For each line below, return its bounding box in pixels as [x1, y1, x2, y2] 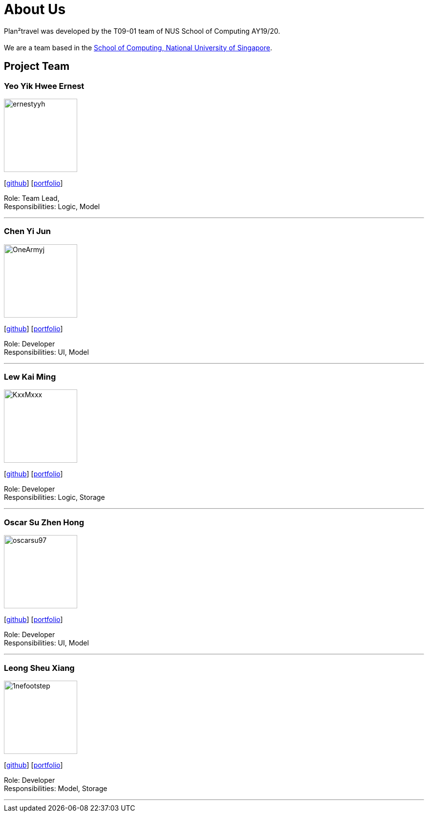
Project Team [4, 60, 70, 73]
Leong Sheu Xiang [4, 663, 75, 673]
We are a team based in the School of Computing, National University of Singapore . [4, 43, 273, 52]
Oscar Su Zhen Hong [4, 517, 84, 527]
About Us [4, 1, 66, 18]
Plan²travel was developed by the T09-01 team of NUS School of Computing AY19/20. [4, 26, 280, 35]
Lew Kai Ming [4, 372, 56, 382]
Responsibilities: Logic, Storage [4, 493, 105, 502]
